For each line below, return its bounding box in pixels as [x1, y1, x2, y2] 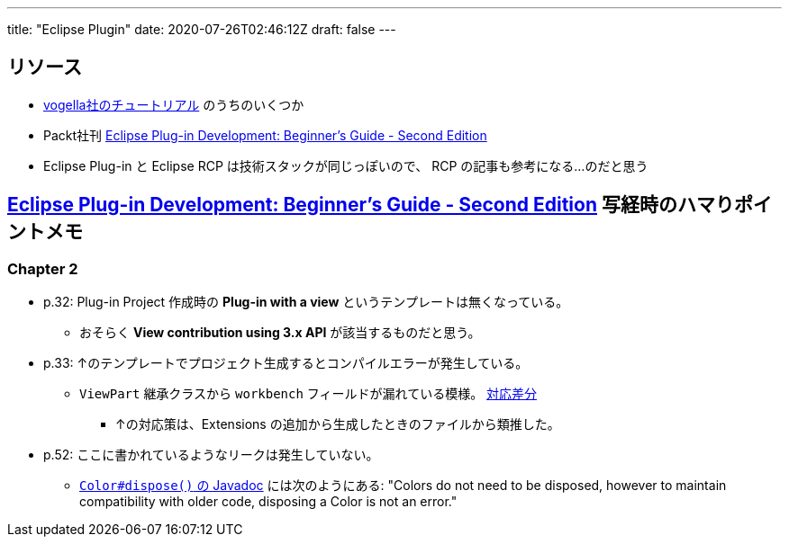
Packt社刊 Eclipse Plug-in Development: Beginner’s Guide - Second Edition [43, 127, 487, 143]
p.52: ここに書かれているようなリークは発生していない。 [43, 447, 379, 463]
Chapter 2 [7, 259, 78, 278]
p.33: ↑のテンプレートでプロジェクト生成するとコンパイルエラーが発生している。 [43, 355, 529, 371]
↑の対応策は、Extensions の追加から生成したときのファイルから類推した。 [115, 416, 560, 433]
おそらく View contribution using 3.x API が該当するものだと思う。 [79, 325, 481, 341]
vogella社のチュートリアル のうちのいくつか [43, 96, 304, 112]
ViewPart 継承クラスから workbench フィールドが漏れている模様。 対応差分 [79, 386, 538, 402]
